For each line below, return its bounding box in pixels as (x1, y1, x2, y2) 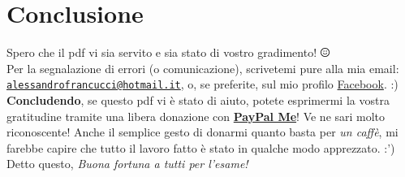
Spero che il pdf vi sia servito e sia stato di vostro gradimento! (6, 44, 317, 61)
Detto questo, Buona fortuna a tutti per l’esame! (6, 155, 248, 172)
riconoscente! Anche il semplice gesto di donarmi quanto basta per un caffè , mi (6, 123, 399, 140)
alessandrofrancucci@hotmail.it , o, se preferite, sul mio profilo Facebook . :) (6, 76, 399, 93)
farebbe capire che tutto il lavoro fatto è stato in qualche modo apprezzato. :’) (6, 139, 395, 156)
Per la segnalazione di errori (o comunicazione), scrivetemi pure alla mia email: (6, 59, 399, 76)
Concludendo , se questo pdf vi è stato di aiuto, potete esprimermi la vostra (6, 91, 390, 108)
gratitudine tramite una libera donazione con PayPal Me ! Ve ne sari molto (6, 107, 386, 124)
